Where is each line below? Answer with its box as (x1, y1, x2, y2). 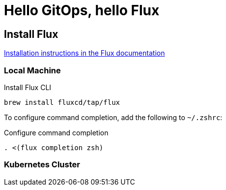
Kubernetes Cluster (4, 159, 80, 170)
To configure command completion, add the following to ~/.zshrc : (4, 113, 223, 122)
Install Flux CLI (4, 83, 52, 92)
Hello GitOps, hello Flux (4, 2, 160, 19)
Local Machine (4, 65, 61, 75)
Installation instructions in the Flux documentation (4, 49, 165, 58)
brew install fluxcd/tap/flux (4, 98, 120, 106)
